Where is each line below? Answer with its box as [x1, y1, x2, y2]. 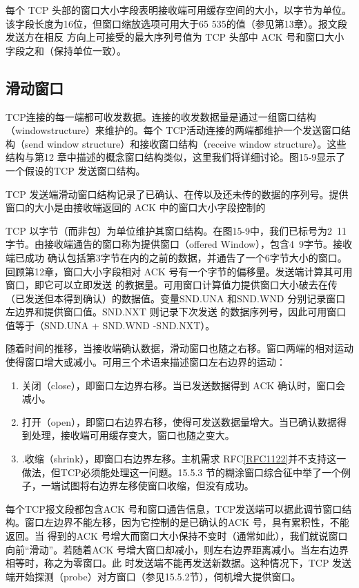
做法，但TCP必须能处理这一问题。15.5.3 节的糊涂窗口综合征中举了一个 [21, 464, 341, 479]
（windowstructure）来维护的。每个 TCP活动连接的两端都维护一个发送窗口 [6, 123, 342, 137]
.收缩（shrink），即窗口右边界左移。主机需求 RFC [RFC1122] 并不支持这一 [21, 451, 347, 466]
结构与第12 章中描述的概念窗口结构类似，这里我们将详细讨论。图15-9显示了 [6, 150, 346, 164]
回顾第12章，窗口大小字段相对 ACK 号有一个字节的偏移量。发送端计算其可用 [6, 264, 353, 278]
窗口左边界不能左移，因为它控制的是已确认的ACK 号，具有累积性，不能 [24, 515, 349, 529]
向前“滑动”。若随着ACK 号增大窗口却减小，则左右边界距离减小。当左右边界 [6, 542, 349, 556]
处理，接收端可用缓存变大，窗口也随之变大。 [31, 428, 235, 442]
